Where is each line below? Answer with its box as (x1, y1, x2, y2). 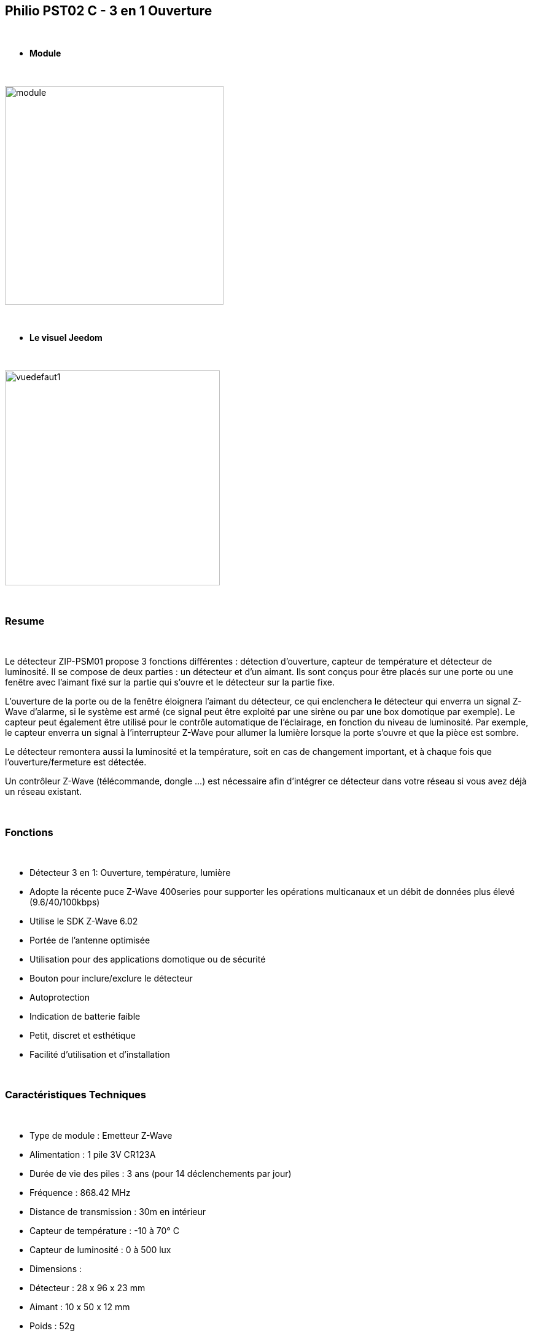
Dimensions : (29, 1263, 82, 1274)
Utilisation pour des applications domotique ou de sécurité (29, 953, 266, 964)
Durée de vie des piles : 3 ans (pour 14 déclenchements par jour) (29, 1168, 292, 1179)
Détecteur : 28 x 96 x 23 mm (29, 1282, 146, 1293)
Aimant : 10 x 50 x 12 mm (29, 1301, 130, 1312)
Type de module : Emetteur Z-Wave (29, 1130, 173, 1141)
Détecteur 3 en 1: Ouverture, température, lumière (29, 867, 231, 878)
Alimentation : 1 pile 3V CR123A (29, 1149, 156, 1160)
